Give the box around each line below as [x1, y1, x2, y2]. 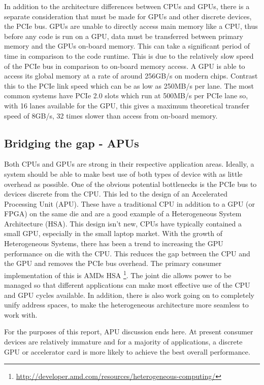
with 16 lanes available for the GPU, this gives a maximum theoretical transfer [4, 100, 250, 110]
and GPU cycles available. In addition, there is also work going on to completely [4, 289, 254, 300]
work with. [4, 309, 38, 320]
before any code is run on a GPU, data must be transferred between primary [4, 30, 243, 41]
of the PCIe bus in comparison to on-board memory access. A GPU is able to [4, 60, 245, 71]
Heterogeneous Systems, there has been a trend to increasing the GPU [4, 238, 223, 249]
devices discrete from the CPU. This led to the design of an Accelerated [4, 188, 228, 199]
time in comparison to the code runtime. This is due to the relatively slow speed [4, 50, 254, 61]
